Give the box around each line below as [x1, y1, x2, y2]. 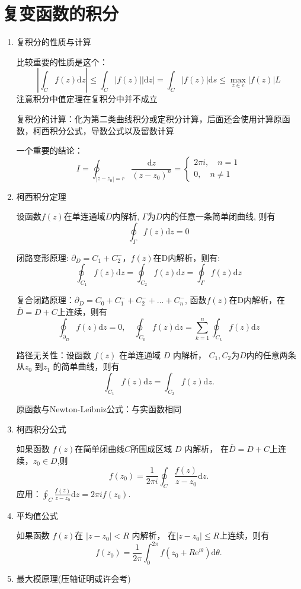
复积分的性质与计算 [16, 36, 91, 48]
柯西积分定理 [16, 190, 66, 202]
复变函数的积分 [2, 1, 119, 26]
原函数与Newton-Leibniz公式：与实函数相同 [16, 402, 182, 415]
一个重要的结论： [16, 144, 83, 157]
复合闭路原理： [16, 294, 75, 306]
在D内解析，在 [229, 294, 286, 306]
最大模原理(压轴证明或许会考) [16, 572, 131, 585]
